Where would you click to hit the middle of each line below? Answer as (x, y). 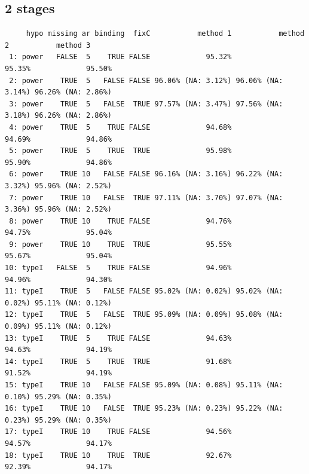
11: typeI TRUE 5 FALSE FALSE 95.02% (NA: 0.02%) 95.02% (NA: (144, 291)
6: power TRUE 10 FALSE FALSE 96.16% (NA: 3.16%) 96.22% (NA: (146, 174)
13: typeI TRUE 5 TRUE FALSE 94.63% (118, 338)
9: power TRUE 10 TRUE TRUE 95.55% (120, 244)
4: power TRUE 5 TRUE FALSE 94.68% (120, 127)
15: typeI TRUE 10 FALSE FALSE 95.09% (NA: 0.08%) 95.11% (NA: (144, 385)
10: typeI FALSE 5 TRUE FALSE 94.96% (118, 268)
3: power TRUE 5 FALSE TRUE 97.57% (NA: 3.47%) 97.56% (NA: (146, 104)
